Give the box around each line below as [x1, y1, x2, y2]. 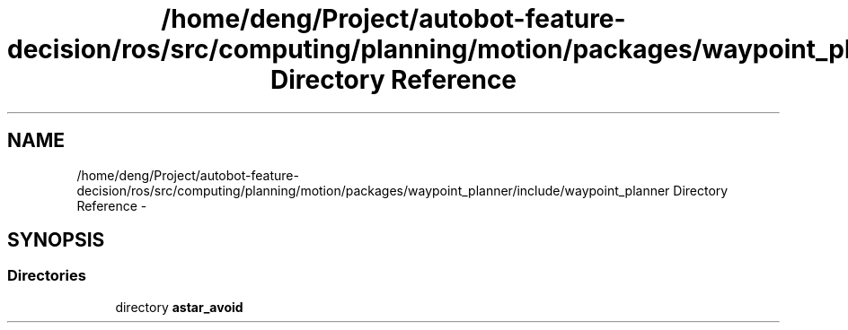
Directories [7, 266, 86, 285]
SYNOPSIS [7, 229, 105, 252]
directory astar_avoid [115, 299, 243, 315]
